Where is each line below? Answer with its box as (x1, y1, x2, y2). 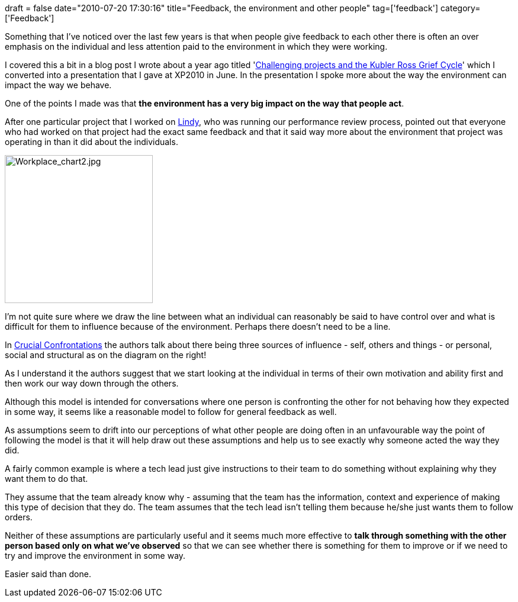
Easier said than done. (5, 569, 91, 579)
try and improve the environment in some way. (5, 551, 186, 561)
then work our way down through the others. (5, 378, 179, 388)
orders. (5, 512, 33, 522)
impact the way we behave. (5, 80, 112, 90)
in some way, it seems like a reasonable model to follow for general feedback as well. (5, 407, 337, 417)
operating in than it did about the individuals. (5, 137, 178, 147)
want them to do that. (5, 474, 88, 484)
